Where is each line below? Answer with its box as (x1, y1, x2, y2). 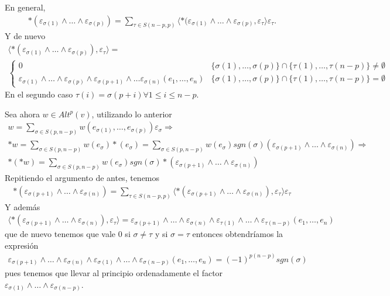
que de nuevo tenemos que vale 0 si (5, 228, 131, 240)
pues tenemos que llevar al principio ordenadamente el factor (5, 267, 223, 279)
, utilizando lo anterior (91, 107, 172, 120)
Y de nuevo (5, 30, 46, 42)
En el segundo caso (5, 88, 73, 100)
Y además (5, 200, 40, 213)
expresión (5, 239, 39, 251)
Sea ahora (5, 107, 40, 120)
